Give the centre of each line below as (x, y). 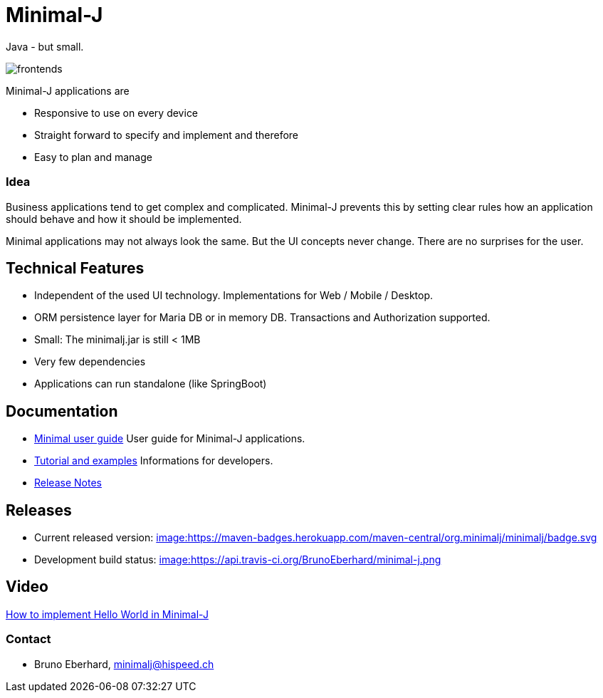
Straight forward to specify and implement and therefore (167, 135)
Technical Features (75, 268)
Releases (39, 510)
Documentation (62, 411)
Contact (28, 639)
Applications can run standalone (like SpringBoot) (151, 384)
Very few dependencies (90, 362)
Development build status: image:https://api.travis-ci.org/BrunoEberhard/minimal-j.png (238, 560)
